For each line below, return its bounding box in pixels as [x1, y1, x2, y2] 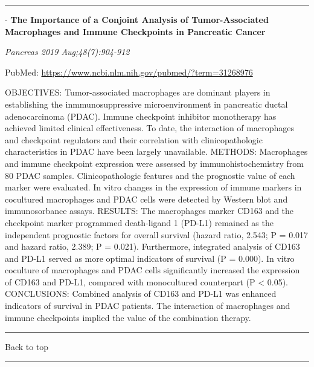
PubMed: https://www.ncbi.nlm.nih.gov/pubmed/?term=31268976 [5, 65, 253, 78]
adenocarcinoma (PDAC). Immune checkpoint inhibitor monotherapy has [5, 109, 277, 122]
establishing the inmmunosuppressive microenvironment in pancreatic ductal [5, 97, 288, 110]
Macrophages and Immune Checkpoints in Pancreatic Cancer [5, 25, 266, 37]
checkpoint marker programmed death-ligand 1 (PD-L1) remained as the [5, 216, 274, 229]
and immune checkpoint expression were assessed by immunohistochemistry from [5, 157, 304, 169]
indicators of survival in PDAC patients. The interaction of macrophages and [5, 299, 290, 312]
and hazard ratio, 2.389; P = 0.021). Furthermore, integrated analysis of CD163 [5, 240, 300, 253]
